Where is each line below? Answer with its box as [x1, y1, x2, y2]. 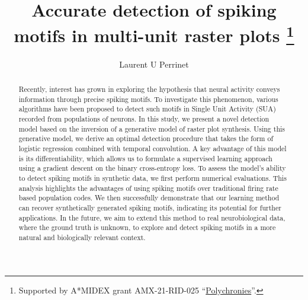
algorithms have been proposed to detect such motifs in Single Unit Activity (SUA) [18, 104, 276, 114]
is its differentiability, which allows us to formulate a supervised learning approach [18, 153, 272, 163]
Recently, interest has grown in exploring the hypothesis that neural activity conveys [18, 84, 280, 94]
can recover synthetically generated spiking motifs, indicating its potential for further [18, 202, 281, 212]
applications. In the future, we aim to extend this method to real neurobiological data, [18, 212, 285, 222]
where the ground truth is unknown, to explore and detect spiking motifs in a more [18, 222, 276, 232]
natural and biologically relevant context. [18, 232, 146, 242]
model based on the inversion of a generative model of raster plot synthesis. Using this [18, 123, 285, 133]
